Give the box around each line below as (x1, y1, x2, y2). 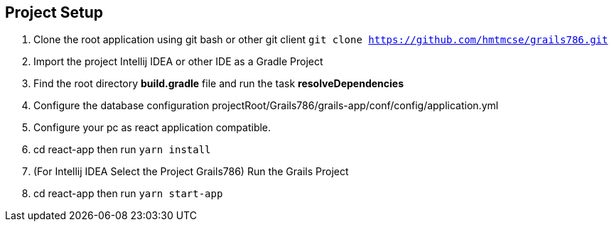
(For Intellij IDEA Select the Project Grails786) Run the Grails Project (33, 165, 349, 178)
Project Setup (5, 4, 104, 21)
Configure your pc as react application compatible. (33, 121, 271, 134)
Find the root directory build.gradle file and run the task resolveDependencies (33, 77, 404, 90)
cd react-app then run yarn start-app (33, 187, 223, 200)
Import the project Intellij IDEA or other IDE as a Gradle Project (33, 55, 323, 68)
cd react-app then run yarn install (33, 143, 211, 156)
